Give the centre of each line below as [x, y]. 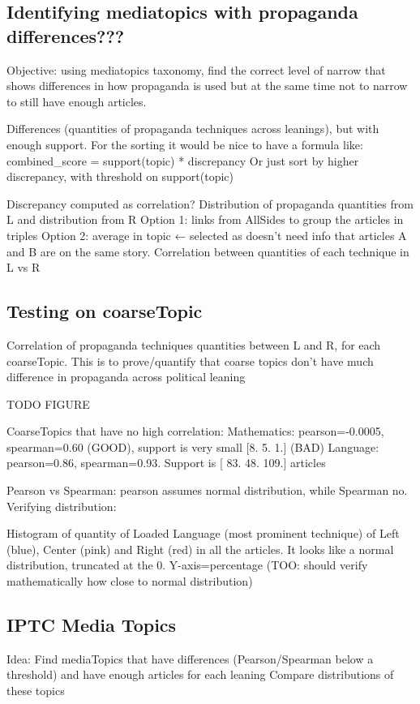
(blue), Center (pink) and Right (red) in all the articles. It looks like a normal [200, 549]
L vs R [24, 267]
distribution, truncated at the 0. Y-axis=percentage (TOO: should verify [187, 565]
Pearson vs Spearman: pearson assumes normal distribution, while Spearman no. [207, 490]
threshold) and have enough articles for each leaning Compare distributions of [200, 674]
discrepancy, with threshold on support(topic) [120, 176]
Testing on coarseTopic [105, 311]
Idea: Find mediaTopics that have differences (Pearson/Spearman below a [190, 658]
